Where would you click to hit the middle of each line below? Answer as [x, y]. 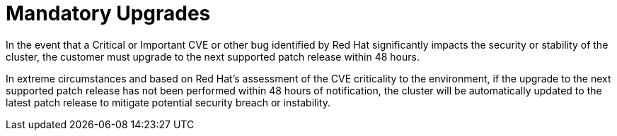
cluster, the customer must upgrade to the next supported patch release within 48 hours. [213, 56]
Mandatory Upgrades [108, 13]
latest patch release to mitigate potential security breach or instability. [168, 102]
